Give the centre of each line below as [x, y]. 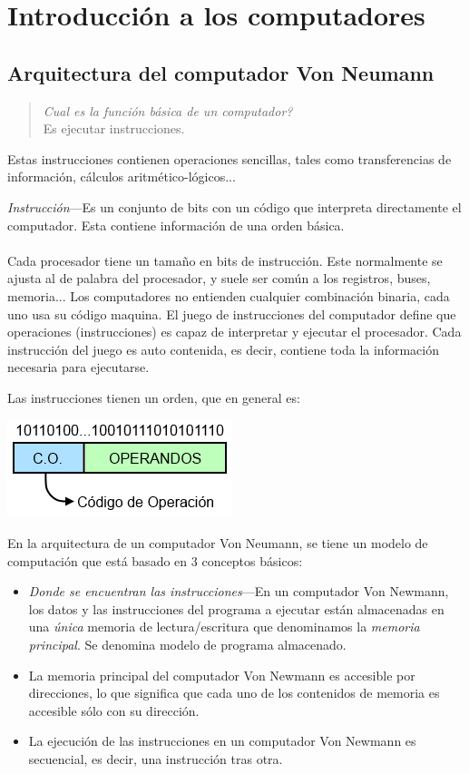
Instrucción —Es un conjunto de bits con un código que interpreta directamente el [234, 206]
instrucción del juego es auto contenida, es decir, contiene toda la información [223, 349]
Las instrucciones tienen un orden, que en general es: [154, 397]
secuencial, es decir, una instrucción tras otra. [156, 759]
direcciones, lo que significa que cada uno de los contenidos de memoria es [234, 693]
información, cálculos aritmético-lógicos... [122, 176]
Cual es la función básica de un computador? [168, 110]
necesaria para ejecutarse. [78, 367]
